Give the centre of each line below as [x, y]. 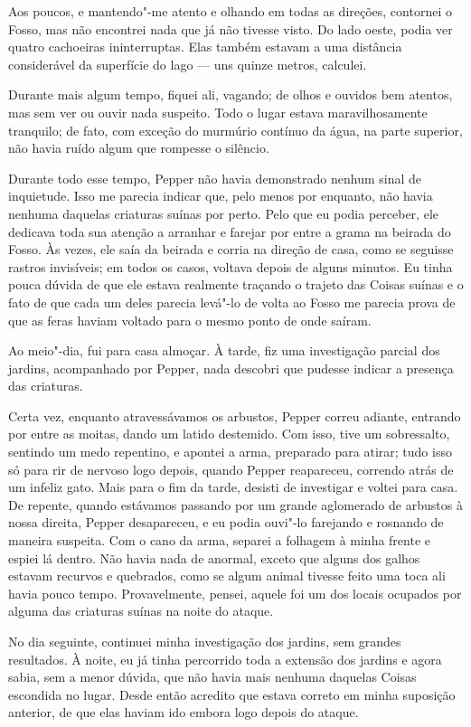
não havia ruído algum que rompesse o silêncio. [139, 148]
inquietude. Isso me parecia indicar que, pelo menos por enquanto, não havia [221, 196]
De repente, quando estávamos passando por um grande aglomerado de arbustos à [235, 504]
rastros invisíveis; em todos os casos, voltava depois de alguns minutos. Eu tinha [231, 266]
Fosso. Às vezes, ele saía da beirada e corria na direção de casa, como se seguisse [231, 249]
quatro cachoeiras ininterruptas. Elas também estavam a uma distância [205, 47]
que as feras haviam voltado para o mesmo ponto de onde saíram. [190, 320]
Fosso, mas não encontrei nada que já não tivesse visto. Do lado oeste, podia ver [231, 28]
